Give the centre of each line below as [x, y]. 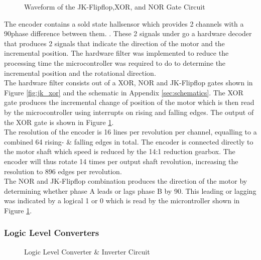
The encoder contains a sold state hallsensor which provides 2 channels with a [124, 23]
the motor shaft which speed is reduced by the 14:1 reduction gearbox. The [120, 151]
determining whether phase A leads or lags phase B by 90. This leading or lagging [130, 190]
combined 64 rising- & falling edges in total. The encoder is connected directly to [129, 141]
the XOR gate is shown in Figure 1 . [59, 122]
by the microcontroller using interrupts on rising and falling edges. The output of [129, 112]
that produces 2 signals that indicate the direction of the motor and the [114, 43]
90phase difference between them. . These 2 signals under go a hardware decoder [128, 33]
